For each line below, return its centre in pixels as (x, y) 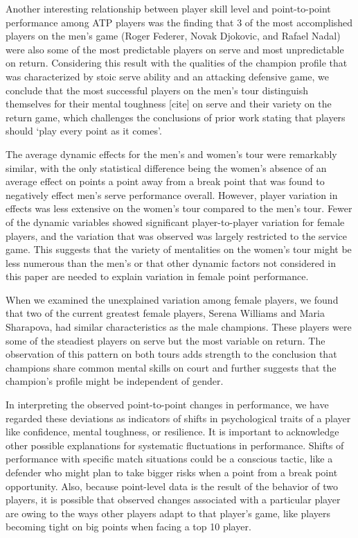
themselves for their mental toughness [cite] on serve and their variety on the (169, 104)
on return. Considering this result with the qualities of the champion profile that (177, 63)
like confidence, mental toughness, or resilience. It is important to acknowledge (172, 432)
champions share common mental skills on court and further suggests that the (171, 367)
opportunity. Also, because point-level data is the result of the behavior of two (172, 486)
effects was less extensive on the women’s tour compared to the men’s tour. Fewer (179, 208)
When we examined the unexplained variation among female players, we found (172, 299)
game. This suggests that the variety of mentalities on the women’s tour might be (179, 249)
